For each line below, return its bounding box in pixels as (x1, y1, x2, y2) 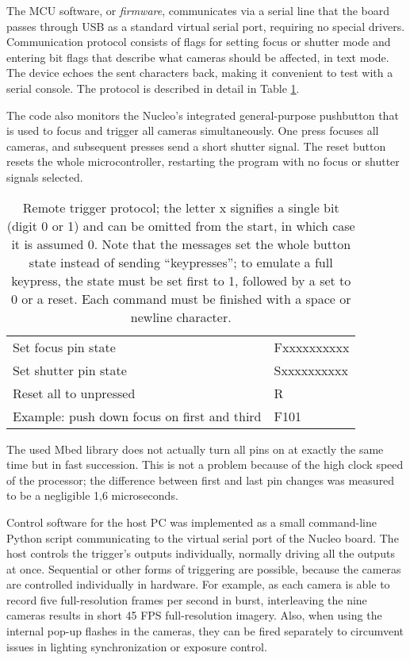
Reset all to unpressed (13, 383, 136, 402)
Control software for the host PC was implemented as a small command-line (6, 513, 377, 530)
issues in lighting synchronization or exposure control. (6, 638, 267, 654)
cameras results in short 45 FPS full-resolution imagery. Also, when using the (6, 607, 382, 624)
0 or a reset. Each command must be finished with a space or (10, 289, 351, 308)
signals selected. (6, 168, 83, 185)
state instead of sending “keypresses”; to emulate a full (29, 252, 333, 271)
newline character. (130, 307, 232, 326)
